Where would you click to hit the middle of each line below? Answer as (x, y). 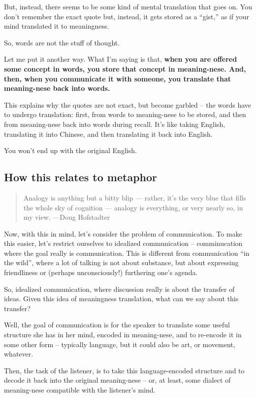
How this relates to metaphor (81, 177)
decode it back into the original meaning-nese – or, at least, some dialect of (117, 380)
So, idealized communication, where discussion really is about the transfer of (119, 289)
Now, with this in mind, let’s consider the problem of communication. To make (123, 233)
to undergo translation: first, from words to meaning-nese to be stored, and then (125, 114)
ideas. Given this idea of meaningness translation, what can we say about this (121, 298)
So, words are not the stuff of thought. (62, 42)
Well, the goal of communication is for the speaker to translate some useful (117, 325)
